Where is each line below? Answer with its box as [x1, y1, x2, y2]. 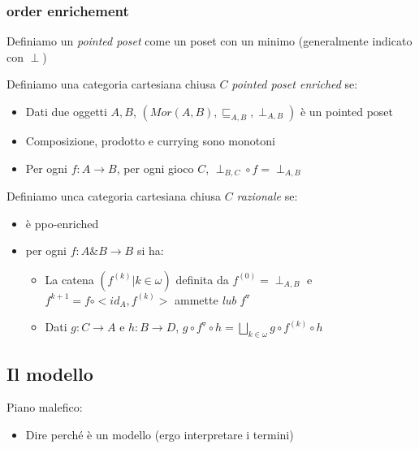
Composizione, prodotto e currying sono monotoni [25, 132, 275, 149]
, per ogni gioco [116, 159, 194, 176]
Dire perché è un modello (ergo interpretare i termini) [25, 426, 294, 443]
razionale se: [236, 188, 298, 205]
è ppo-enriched [25, 214, 99, 231]
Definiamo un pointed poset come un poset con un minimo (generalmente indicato [6, 32, 413, 50]
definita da [175, 270, 229, 287]
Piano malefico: [6, 399, 83, 416]
